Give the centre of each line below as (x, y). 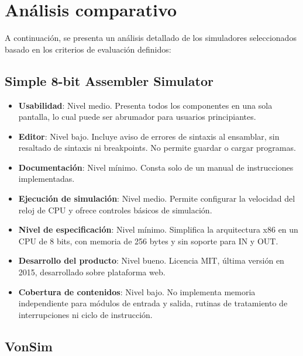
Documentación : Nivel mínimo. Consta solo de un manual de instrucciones (156, 167)
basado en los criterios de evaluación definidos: (88, 49)
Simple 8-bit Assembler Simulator (109, 80)
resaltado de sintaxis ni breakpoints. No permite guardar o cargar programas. (157, 148)
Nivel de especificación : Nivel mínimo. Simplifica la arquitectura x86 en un (158, 229)
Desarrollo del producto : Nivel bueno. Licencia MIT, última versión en (151, 260)
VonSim (29, 346)
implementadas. (47, 179)
